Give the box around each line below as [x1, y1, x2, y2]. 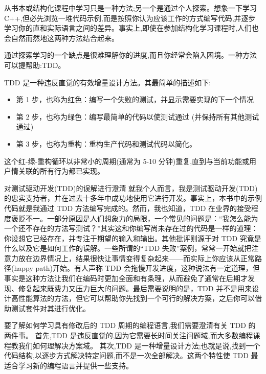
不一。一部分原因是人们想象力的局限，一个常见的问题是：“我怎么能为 [25, 213, 258, 223]
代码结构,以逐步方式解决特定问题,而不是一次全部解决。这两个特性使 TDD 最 [4, 350, 258, 361]
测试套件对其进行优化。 [11, 302, 90, 313]
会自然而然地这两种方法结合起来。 [4, 32, 119, 43]
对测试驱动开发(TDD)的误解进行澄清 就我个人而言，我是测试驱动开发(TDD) [4, 182, 258, 193]
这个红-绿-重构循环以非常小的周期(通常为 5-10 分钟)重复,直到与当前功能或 [4, 155, 250, 166]
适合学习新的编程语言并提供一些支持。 [4, 360, 133, 370]
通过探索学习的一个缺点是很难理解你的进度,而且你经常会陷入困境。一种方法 [4, 50, 257, 60]
